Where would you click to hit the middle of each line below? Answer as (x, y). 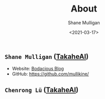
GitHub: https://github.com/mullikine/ (50, 74)
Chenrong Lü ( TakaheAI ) (42, 90)
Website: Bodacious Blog (38, 69)
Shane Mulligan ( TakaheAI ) (47, 57)
